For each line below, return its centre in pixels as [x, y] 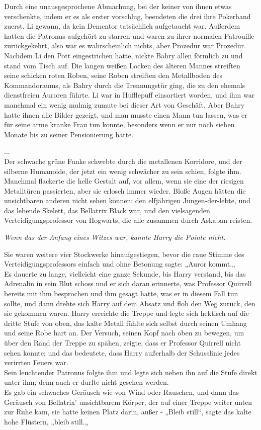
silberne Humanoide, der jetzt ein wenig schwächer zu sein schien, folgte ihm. [123, 171]
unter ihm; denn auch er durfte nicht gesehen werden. [86, 382]
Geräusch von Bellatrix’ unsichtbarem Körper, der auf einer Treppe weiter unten [128, 402]
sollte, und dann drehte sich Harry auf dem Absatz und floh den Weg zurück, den [130, 303]
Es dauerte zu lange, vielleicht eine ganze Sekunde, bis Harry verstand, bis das [125, 273]
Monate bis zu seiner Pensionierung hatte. [69, 134]
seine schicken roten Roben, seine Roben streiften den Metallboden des [113, 75]
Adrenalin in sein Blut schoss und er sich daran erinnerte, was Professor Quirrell [128, 283]
